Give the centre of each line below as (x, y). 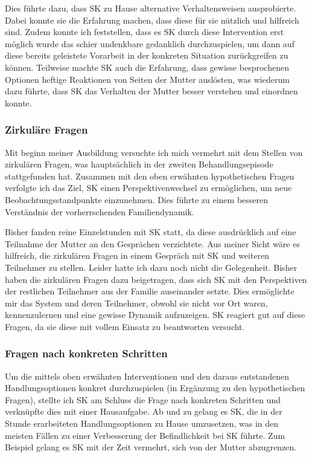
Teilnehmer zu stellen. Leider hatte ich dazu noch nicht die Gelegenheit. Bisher (151, 267)
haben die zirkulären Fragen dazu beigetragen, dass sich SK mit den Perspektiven (156, 279)
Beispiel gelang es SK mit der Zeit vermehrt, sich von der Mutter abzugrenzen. (151, 447)
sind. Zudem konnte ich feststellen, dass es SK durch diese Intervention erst (145, 32)
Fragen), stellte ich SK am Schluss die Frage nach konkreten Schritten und (143, 399)
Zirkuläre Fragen (46, 130)
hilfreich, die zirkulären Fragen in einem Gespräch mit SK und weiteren (137, 255)
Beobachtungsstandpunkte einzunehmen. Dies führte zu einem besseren (137, 199)
